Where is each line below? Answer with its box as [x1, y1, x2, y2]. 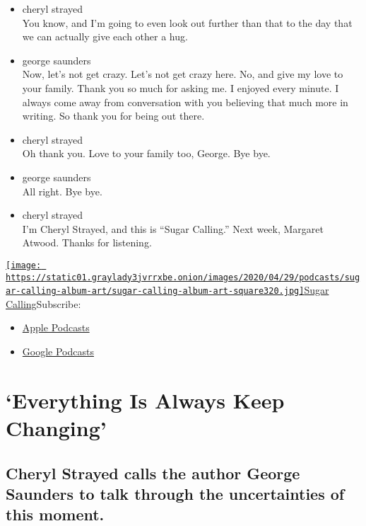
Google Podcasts [22, 344, 94, 359]
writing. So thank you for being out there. [22, 108, 205, 123]
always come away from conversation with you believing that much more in [22, 94, 348, 109]
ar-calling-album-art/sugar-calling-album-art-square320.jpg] [6, 286, 305, 297]
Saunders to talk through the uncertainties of [6, 483, 345, 504]
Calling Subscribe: [6, 296, 81, 311]
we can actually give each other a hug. [22, 29, 188, 44]
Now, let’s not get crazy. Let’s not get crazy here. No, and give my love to [22, 67, 343, 81]
